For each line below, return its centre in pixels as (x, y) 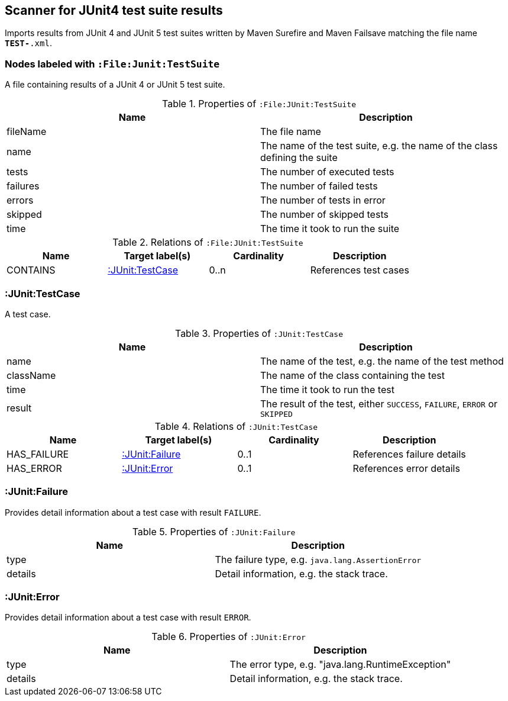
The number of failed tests (319, 186)
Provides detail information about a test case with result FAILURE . (133, 512)
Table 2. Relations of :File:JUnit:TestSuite (208, 242)
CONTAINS (31, 270)
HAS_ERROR (34, 468)
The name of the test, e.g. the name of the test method (382, 361)
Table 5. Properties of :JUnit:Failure (214, 531)
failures (23, 186)
